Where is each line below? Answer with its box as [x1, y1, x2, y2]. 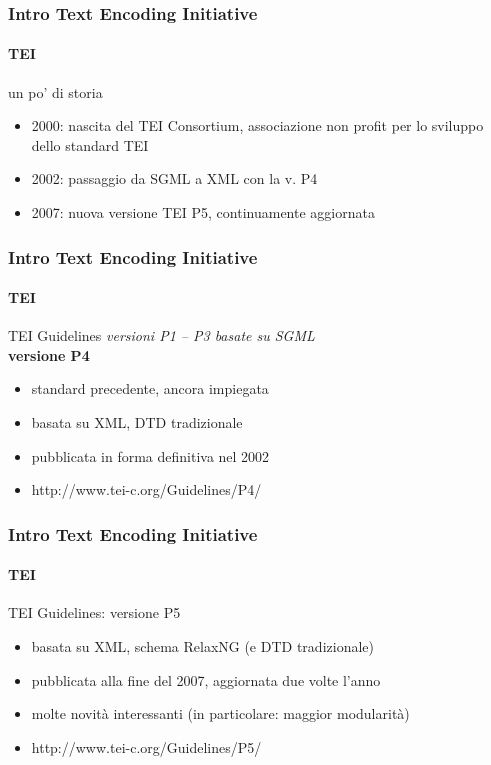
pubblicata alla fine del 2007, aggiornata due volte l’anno [31, 669, 381, 690]
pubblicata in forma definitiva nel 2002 [31, 445, 270, 466]
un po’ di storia [8, 81, 103, 102]
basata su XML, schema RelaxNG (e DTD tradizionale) [31, 636, 374, 657]
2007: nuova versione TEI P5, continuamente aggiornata [31, 202, 375, 223]
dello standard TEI [31, 134, 149, 155]
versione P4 [8, 344, 90, 365]
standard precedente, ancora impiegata [31, 378, 269, 399]
